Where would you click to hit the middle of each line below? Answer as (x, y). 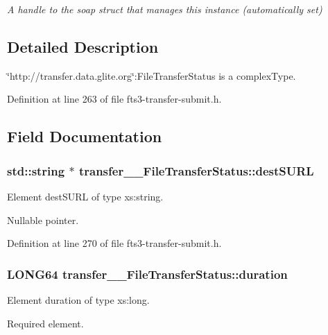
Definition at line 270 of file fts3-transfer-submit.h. (114, 243)
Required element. (45, 323)
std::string (36, 170)
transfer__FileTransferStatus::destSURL (196, 170)
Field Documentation (85, 136)
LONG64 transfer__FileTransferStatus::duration (147, 274)
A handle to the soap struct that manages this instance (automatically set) (165, 9)
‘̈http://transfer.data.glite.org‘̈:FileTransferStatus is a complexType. (152, 75)
